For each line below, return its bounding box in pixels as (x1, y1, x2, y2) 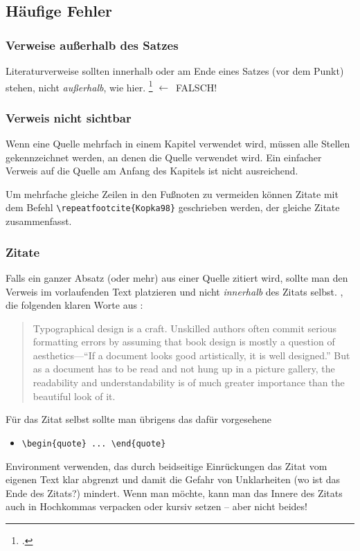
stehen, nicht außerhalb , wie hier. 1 (6, 78, 153, 94)
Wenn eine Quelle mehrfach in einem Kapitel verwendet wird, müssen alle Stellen (6, 136, 350, 151)
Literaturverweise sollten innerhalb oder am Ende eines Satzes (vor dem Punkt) (6, 64, 344, 78)
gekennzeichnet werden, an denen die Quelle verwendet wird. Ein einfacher (6, 150, 322, 164)
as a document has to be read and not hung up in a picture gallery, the (33, 361, 335, 376)
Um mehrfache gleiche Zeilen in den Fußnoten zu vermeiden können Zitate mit (6, 186, 339, 201)
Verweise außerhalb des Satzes (6, 36, 179, 53)
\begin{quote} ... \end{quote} (21, 438, 166, 449)
